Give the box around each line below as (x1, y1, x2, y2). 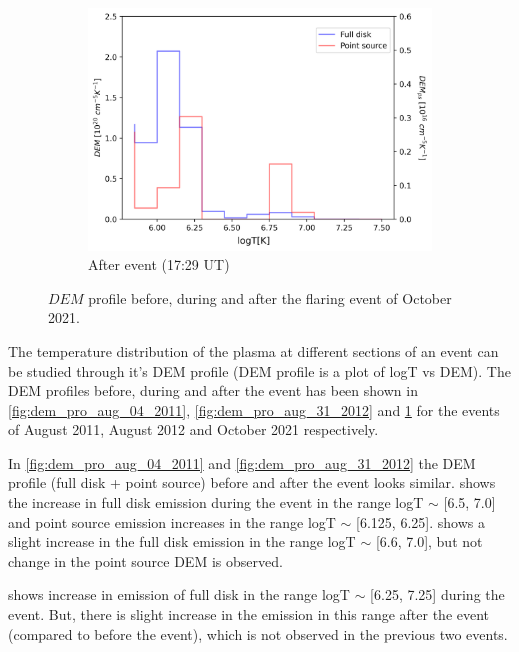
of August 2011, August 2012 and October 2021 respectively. (8, 419, 379, 440)
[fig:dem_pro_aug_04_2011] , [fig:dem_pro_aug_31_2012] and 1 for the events (8, 399, 500, 420)
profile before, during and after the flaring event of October (88, 287, 452, 308)
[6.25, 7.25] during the (370, 584, 505, 605)
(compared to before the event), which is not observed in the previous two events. (8, 623, 508, 644)
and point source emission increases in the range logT (8, 511, 336, 532)
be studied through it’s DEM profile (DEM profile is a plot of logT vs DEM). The (8, 360, 511, 381)
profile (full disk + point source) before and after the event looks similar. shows (8, 472, 496, 493)
